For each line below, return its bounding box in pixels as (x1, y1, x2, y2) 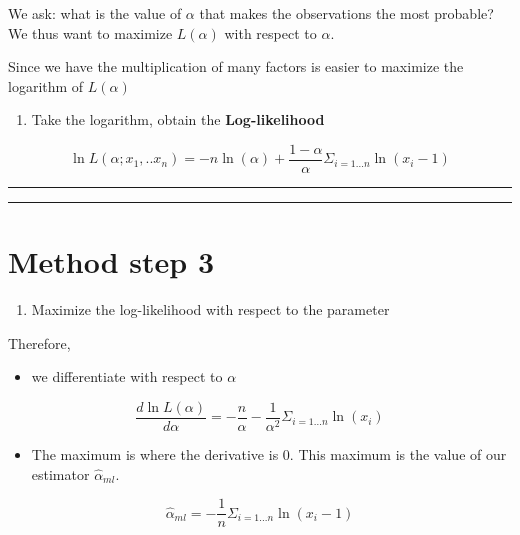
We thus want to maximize (8, 22, 173, 43)
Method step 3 (8, 241, 215, 282)
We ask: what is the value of (8, 3, 182, 23)
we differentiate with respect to (31, 366, 223, 387)
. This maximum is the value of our (289, 444, 507, 464)
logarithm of (8, 75, 84, 96)
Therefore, (8, 332, 71, 353)
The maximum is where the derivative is (31, 444, 279, 464)
